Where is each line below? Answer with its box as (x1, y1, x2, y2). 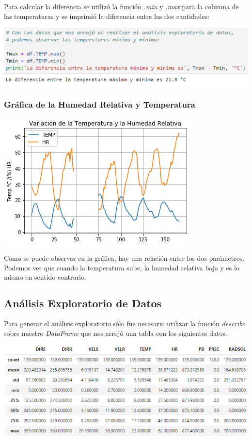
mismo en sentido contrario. (4, 272, 86, 282)
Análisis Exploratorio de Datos (4, 296, 162, 311)
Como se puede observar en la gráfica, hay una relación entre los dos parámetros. (4, 253, 245, 263)
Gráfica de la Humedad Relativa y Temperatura (4, 98, 195, 110)
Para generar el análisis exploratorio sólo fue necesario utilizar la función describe (4, 318, 245, 329)
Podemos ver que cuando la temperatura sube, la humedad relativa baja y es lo (4, 262, 239, 272)
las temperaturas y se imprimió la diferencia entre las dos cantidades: (4, 11, 210, 21)
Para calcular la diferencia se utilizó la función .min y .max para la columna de (4, 1, 239, 11)
